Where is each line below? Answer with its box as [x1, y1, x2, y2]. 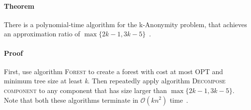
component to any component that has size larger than [4, 85, 167, 95]
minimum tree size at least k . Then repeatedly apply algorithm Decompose [4, 76, 226, 86]
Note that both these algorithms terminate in [4, 94, 138, 105]
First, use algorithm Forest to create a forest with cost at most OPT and [4, 66, 223, 76]
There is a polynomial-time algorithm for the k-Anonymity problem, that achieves [4, 19, 247, 29]
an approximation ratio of [4, 29, 80, 39]
